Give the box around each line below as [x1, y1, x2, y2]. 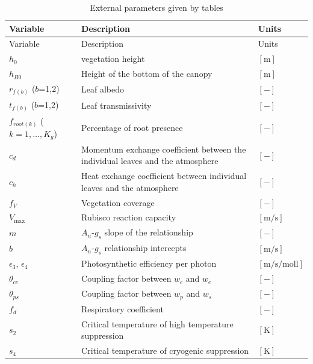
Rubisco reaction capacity [81, 211, 176, 223]
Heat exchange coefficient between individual [81, 169, 247, 182]
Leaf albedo [81, 82, 125, 95]
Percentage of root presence [81, 121, 183, 133]
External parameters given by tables [90, 1, 223, 13]
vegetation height [81, 52, 145, 65]
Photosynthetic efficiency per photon [81, 257, 217, 270]
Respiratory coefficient [81, 302, 164, 315]
